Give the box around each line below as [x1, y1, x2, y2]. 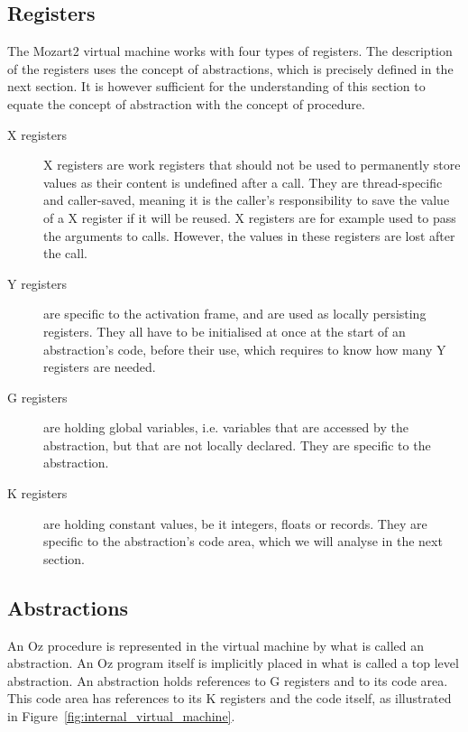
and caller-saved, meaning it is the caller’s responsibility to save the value [43, 190, 450, 209]
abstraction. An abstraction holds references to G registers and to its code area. [7, 671, 448, 690]
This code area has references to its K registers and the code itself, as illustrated [7, 689, 452, 708]
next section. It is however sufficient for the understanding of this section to [7, 77, 426, 96]
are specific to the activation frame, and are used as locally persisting [43, 304, 427, 323]
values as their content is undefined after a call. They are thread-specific [43, 172, 443, 191]
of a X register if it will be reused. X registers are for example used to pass [43, 208, 456, 227]
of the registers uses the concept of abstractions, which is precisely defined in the [7, 59, 454, 78]
